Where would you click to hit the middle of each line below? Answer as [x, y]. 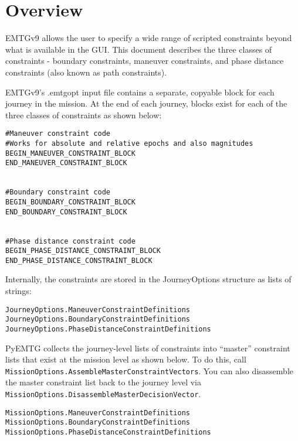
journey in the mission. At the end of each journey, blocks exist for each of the [146, 103]
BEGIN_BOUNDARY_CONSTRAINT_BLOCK [70, 202]
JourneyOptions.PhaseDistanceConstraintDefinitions [108, 329]
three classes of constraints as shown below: [84, 114]
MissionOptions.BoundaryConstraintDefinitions [98, 423]
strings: [18, 291]
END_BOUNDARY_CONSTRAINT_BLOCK [66, 212]
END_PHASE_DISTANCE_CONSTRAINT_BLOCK [79, 260]
